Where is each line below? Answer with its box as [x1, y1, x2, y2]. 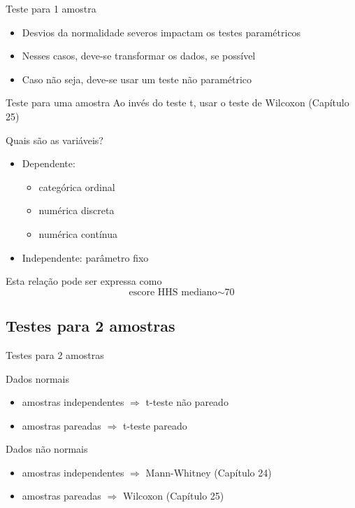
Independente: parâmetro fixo [22, 250, 149, 264]
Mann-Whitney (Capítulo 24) [145, 465, 272, 479]
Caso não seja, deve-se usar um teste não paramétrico [22, 71, 252, 86]
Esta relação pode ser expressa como [6, 274, 162, 288]
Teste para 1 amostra [6, 1, 96, 15]
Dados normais [6, 371, 69, 386]
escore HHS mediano [129, 287, 217, 297]
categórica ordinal [38, 179, 115, 194]
